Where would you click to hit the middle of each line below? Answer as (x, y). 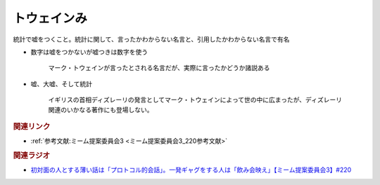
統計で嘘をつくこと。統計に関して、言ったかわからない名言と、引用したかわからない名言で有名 (151, 39)
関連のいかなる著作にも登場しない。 (101, 109)
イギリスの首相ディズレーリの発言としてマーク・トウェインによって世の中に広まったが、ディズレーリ (195, 100)
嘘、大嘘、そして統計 (62, 83)
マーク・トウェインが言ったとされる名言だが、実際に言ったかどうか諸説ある (159, 68)
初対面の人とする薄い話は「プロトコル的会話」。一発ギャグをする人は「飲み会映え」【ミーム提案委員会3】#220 (191, 170)
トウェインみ (50, 18)
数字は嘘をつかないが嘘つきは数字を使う (89, 52)
